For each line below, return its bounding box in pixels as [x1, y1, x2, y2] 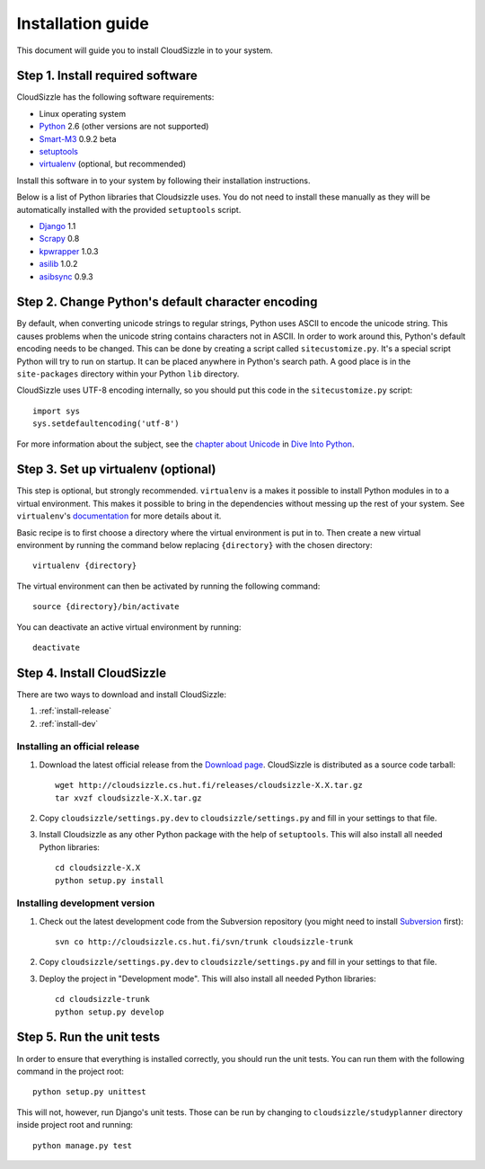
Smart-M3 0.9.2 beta [39, 133, 117, 144]
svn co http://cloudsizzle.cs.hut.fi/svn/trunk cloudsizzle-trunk [55, 937, 354, 947]
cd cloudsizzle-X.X [55, 863, 141, 873]
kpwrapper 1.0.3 [39, 245, 99, 256]
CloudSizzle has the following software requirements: [16, 92, 215, 102]
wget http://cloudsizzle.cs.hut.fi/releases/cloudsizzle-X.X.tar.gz [55, 780, 363, 791]
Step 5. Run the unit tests [16, 1030, 161, 1045]
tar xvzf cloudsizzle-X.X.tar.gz [55, 793, 202, 803]
